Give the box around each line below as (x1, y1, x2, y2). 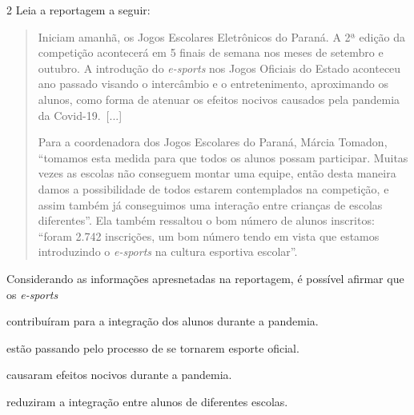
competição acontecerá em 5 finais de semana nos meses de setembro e (38, 44, 384, 61)
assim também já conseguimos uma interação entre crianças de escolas (38, 196, 383, 213)
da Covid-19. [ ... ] (38, 106, 123, 123)
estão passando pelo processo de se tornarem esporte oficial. (6, 339, 299, 356)
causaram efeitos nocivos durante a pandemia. (6, 366, 232, 383)
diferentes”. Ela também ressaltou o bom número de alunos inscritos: (38, 212, 375, 229)
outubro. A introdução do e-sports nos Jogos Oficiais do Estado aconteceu (38, 59, 401, 76)
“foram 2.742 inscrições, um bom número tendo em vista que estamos (38, 227, 380, 244)
